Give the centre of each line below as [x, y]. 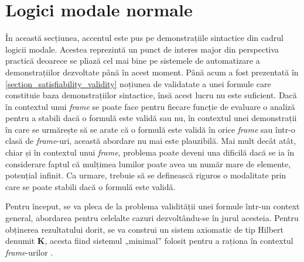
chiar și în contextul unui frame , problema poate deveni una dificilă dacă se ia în [150, 152]
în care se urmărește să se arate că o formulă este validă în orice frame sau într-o [150, 129]
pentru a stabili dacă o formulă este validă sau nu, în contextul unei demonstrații [151, 118]
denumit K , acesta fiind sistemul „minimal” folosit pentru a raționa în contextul [149, 241]
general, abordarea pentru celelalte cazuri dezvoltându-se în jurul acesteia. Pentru [152, 218]
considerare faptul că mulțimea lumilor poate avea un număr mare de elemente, [148, 163]
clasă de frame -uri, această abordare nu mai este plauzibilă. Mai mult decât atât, [151, 141]
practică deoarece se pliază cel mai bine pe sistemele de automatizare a [133, 61]
